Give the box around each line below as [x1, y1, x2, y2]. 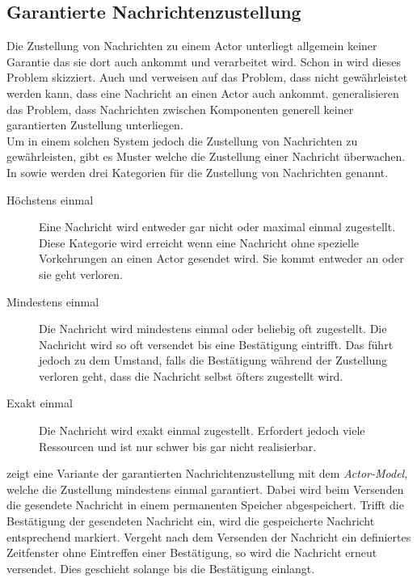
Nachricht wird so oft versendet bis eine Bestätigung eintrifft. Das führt [39, 335, 394, 352]
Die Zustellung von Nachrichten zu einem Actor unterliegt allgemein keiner [6, 37, 377, 54]
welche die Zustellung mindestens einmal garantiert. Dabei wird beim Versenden [6, 480, 404, 497]
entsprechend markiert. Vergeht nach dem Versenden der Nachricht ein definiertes [6, 528, 411, 545]
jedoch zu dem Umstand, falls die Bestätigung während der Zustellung [39, 352, 388, 369]
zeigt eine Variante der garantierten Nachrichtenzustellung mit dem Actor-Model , [6, 465, 408, 482]
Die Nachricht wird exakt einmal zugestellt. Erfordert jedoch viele [39, 422, 365, 439]
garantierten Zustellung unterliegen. [6, 116, 183, 133]
